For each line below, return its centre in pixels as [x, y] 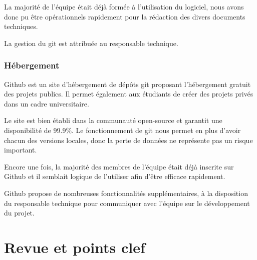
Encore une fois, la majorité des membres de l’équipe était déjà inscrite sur [119, 166]
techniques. [21, 26]
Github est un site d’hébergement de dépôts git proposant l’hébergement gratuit [127, 84]
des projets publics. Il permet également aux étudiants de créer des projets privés [129, 94]
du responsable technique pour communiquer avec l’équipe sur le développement [127, 203]
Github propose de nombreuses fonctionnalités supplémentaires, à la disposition [126, 193]
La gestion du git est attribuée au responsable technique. [91, 43]
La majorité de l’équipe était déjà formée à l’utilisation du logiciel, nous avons [124, 6]
